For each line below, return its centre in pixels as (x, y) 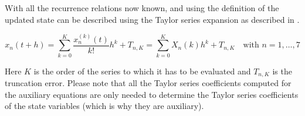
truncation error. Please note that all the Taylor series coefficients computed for (148, 83)
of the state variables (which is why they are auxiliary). (104, 106)
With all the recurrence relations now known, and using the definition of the (142, 8)
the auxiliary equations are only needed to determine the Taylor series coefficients (152, 94)
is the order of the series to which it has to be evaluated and (142, 71)
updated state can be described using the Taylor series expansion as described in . (152, 19)
